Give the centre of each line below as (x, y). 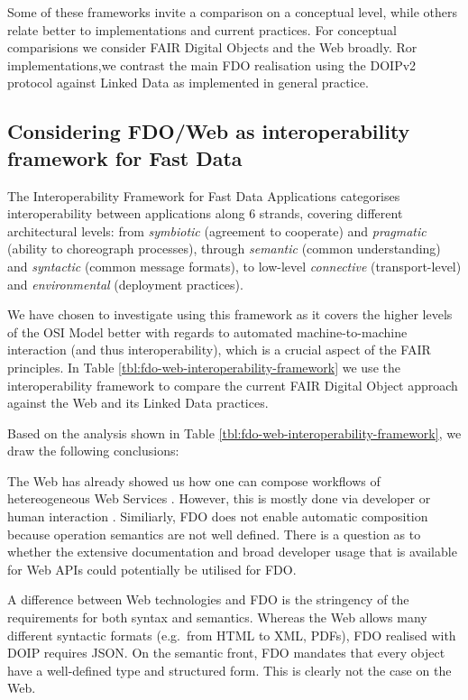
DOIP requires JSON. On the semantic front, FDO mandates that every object (226, 653)
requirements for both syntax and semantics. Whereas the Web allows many (217, 617)
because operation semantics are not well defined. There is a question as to (214, 534)
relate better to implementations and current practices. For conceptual (202, 29)
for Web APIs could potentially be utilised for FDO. (152, 569)
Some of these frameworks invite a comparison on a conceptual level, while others (232, 12)
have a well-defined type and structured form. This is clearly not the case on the (229, 670)
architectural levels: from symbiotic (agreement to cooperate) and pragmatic (217, 230)
